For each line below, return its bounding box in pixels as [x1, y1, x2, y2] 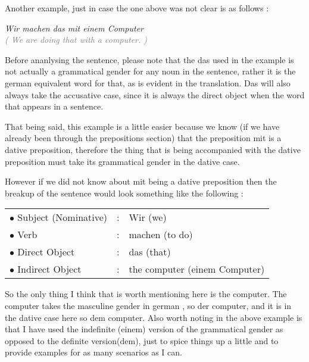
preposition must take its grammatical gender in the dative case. [5, 155, 240, 167]
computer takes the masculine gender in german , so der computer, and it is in [5, 299, 292, 311]
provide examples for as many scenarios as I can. [5, 346, 182, 358]
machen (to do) [129, 227, 193, 242]
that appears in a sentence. [5, 100, 104, 113]
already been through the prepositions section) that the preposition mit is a [5, 132, 282, 144]
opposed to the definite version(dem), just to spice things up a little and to [5, 334, 279, 347]
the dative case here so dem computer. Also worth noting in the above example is [5, 311, 302, 323]
